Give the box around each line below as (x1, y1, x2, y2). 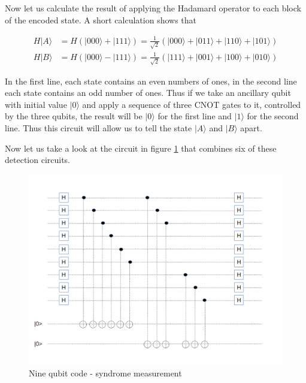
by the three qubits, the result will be (5, 110, 143, 122)
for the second (247, 110, 299, 122)
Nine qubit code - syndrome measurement (29, 367, 182, 379)
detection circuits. (5, 153, 71, 166)
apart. (240, 122, 262, 134)
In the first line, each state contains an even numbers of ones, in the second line (5, 74, 297, 87)
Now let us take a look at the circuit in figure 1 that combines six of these (5, 141, 277, 154)
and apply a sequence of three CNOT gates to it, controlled (82, 98, 301, 110)
